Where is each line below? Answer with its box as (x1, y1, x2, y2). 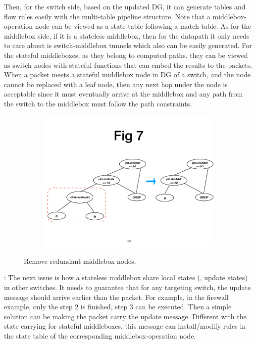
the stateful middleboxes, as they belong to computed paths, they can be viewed (4, 49, 248, 60)
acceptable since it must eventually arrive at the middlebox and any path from (4, 89, 243, 99)
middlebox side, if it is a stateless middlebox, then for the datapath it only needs (4, 30, 250, 41)
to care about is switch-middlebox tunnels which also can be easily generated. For (4, 40, 252, 50)
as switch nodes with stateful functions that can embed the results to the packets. (4, 59, 253, 70)
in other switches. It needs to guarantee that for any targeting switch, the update (4, 282, 251, 293)
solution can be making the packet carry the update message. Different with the (4, 311, 247, 321)
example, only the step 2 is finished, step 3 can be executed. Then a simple (4, 301, 232, 312)
